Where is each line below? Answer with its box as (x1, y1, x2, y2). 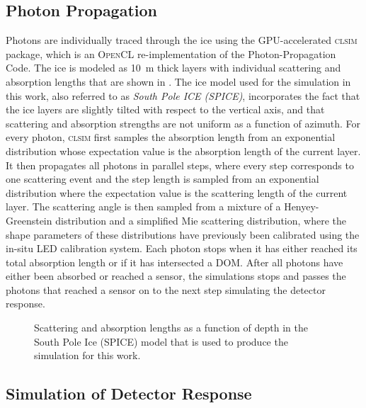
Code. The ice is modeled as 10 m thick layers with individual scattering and (6, 60, 341, 75)
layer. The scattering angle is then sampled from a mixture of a (6, 199, 281, 214)
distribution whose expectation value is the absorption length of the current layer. (6, 143, 361, 158)
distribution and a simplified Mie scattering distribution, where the (55, 212, 347, 227)
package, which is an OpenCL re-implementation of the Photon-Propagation (6, 46, 336, 61)
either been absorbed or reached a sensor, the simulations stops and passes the (6, 268, 346, 283)
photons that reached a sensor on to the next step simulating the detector (6, 282, 326, 297)
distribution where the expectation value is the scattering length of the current (6, 185, 348, 200)
